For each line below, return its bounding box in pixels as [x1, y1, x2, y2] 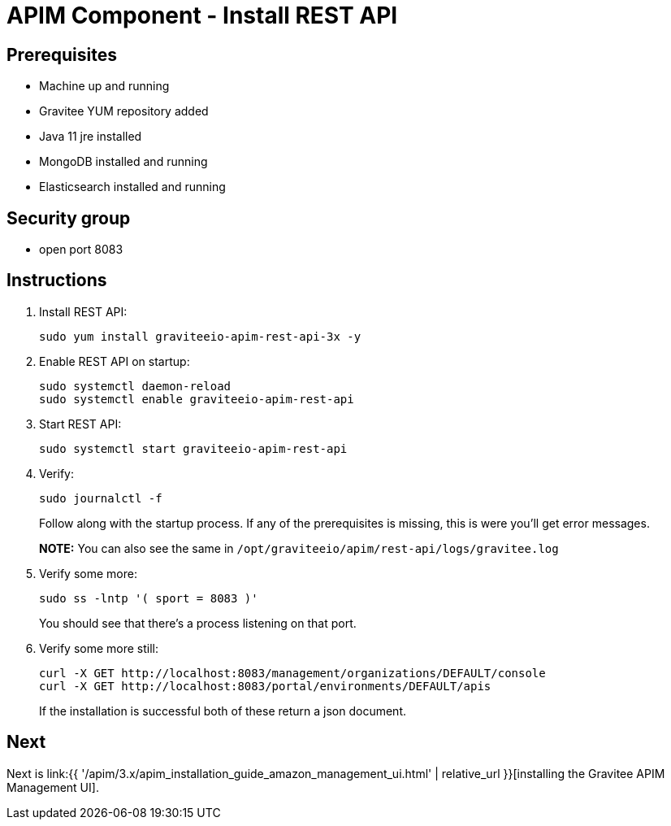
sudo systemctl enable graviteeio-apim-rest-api [39, 392, 354, 406]
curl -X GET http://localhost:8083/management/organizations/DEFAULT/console [39, 666, 546, 680]
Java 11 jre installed [39, 129, 142, 144]
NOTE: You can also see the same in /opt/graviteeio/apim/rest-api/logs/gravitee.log [39, 541, 559, 555]
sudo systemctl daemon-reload [39, 379, 232, 393]
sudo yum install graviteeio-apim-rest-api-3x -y [39, 329, 361, 343]
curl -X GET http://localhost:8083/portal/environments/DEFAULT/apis [39, 679, 491, 693]
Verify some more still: [39, 641, 159, 655]
